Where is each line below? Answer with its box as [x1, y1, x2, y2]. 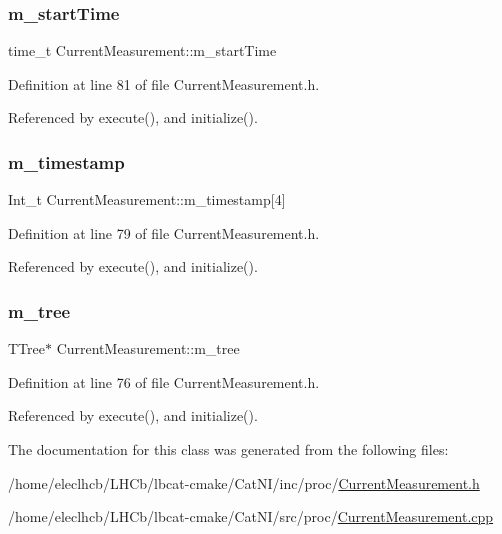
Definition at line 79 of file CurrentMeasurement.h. [8, 222, 320, 243]
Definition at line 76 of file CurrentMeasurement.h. [8, 371, 320, 392]
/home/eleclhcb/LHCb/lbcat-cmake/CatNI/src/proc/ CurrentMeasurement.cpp [8, 506, 494, 527]
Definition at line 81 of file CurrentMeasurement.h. [8, 73, 320, 94]
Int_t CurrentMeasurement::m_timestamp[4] [8, 189, 286, 210]
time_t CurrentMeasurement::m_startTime [8, 40, 277, 61]
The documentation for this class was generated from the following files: [8, 439, 449, 459]
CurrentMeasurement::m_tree [56, 338, 240, 359]
